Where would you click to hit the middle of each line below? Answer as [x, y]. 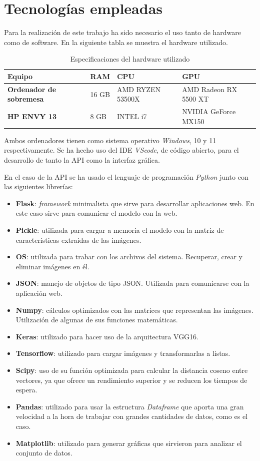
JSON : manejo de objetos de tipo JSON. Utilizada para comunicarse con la [132, 283]
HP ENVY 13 [32, 116]
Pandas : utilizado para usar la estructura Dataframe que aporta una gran [130, 406]
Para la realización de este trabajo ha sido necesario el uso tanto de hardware [122, 32]
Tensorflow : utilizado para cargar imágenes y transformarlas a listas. [123, 353]
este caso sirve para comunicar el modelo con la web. [96, 213]
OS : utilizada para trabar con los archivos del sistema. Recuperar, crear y [129, 257]
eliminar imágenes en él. [52, 266]
